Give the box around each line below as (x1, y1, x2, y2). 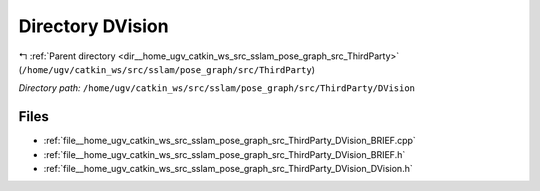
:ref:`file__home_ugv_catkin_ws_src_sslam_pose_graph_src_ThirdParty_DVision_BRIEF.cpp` (43, 135, 417, 147)
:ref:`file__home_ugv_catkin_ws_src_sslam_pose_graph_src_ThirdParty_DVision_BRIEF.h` (43, 148, 406, 160)
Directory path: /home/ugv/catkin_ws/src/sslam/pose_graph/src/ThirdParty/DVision (18, 82, 415, 94)
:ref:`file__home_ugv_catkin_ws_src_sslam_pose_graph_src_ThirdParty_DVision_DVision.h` (43, 163, 414, 175)
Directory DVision (18, 15, 169, 37)
